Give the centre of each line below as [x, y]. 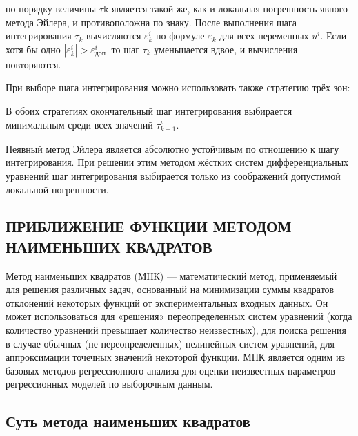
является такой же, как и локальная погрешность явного [230, 8]
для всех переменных [264, 36]
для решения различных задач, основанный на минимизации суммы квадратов [170, 289]
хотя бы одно [33, 49]
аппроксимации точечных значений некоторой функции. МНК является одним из [176, 357]
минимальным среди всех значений [79, 124]
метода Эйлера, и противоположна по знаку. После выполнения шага [151, 22]
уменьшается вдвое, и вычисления [226, 49]
